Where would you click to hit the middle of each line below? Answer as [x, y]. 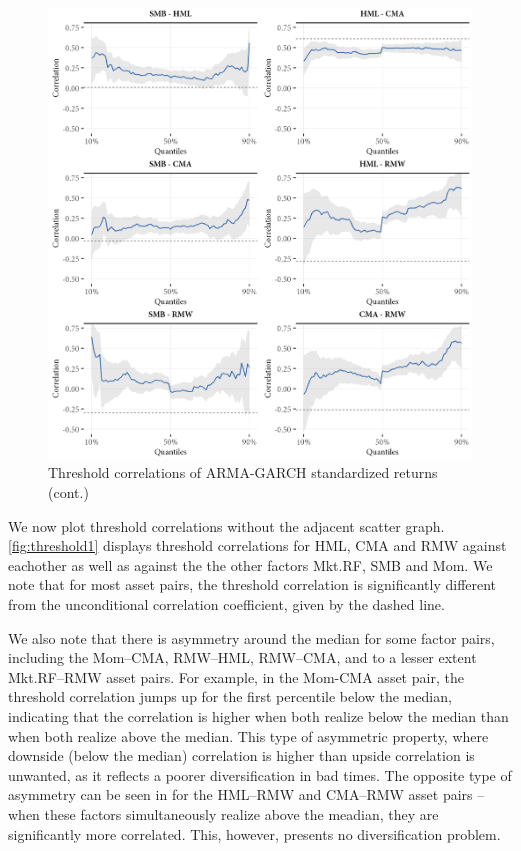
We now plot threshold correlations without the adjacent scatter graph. [226, 525]
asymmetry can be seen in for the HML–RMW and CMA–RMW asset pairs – [246, 794]
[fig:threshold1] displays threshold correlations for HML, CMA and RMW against [257, 545]
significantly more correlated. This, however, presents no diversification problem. [254, 833]
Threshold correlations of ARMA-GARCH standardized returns [243, 472]
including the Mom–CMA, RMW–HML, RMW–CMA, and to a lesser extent [242, 657]
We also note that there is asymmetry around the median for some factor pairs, [251, 637]
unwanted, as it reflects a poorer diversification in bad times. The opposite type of [260, 774]
